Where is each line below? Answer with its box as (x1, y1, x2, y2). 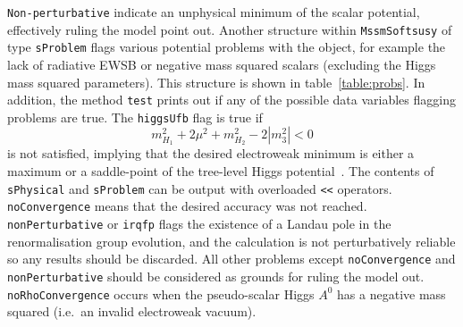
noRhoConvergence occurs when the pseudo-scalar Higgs (7, 284, 315, 303)
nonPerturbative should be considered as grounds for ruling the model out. (7, 266, 425, 285)
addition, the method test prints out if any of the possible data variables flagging (7, 90, 456, 109)
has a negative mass (337, 284, 446, 303)
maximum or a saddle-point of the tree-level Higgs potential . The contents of (7, 162, 434, 180)
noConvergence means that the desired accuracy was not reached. (7, 197, 367, 215)
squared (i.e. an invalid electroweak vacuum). (7, 302, 257, 321)
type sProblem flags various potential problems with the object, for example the (7, 38, 446, 56)
